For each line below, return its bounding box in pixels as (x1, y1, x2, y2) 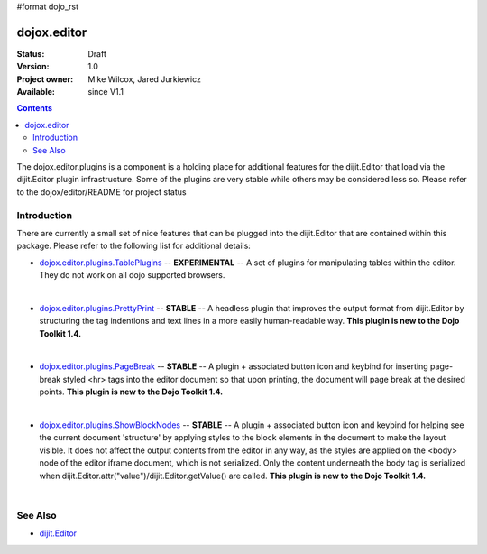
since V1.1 (87, 87, 124, 97)
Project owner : (16, 73, 74, 85)
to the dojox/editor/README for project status (16, 186, 187, 198)
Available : (16, 87, 56, 97)
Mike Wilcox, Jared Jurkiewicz (87, 73, 202, 85)
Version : (16, 61, 50, 72)
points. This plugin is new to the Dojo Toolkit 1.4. (39, 386, 224, 397)
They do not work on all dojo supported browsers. (39, 270, 225, 281)
